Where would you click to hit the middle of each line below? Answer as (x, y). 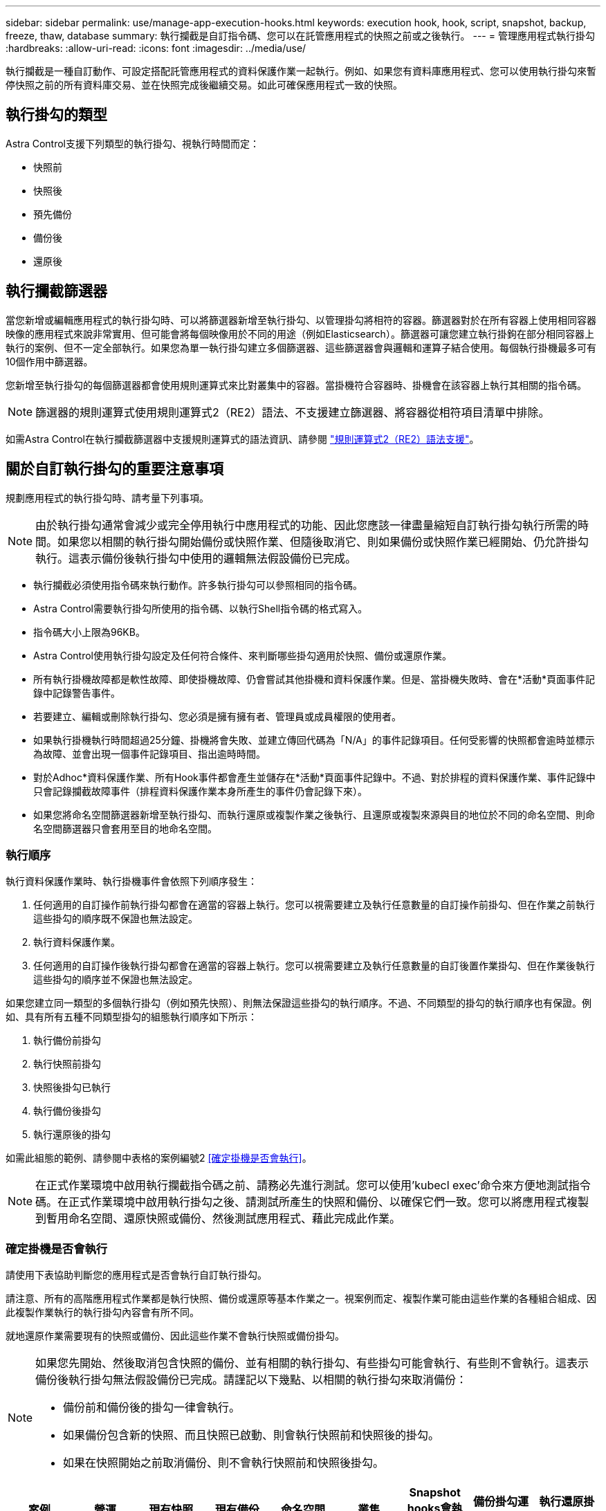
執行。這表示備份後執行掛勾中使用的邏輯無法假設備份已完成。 (196, 558)
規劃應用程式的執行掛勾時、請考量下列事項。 (107, 497)
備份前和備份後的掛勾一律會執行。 (152, 1408)
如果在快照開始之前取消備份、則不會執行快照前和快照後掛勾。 (224, 1463)
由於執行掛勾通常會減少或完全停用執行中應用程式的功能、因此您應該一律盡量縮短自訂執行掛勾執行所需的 (307, 525)
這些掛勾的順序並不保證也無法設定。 (116, 980)
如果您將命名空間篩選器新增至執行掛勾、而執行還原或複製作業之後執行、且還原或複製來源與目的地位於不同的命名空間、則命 (314, 814)
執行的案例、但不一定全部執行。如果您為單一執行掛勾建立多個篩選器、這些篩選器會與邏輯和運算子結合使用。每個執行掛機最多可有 (301, 347)
